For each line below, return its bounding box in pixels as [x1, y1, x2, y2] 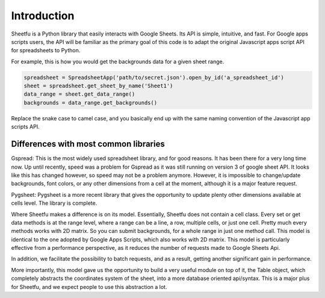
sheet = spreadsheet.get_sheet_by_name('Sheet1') [23, 82, 173, 90]
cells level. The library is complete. [11, 199, 97, 207]
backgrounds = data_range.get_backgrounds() [23, 99, 158, 106]
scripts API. [11, 123, 40, 131]
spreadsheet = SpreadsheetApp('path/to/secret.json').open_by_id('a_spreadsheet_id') [23, 74, 284, 81]
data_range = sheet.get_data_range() [23, 91, 135, 98]
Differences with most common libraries [11, 139, 165, 149]
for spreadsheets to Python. [11, 47, 81, 54]
